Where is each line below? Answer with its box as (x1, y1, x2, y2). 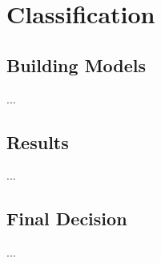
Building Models (6, 52, 147, 77)
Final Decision (6, 206, 127, 231)
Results (6, 129, 69, 154)
